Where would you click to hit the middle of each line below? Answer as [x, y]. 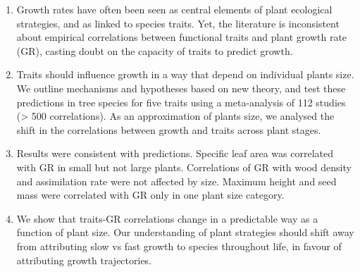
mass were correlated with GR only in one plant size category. [150, 195]
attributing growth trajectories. [84, 260]
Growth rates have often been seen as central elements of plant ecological [174, 9]
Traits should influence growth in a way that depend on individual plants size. [185, 74]
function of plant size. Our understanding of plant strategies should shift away [185, 232]
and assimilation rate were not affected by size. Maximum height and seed [176, 181]
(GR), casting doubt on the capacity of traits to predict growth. [155, 50]
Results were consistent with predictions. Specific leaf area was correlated [175, 153]
